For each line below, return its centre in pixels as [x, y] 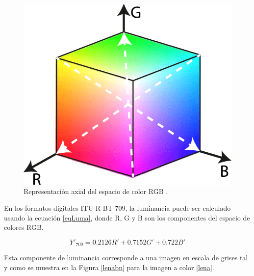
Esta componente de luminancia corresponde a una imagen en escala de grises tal [126, 258]
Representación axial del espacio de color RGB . [96, 191]
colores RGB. [24, 227]
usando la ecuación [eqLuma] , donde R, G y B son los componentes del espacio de [127, 217]
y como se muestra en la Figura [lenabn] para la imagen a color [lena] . [109, 267]
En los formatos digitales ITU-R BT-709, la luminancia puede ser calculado [117, 208]
